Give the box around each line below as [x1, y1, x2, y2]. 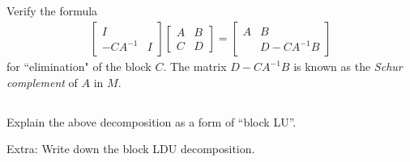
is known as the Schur [293, 58, 403, 75]
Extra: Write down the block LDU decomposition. [6, 140, 255, 157]
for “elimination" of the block [6, 58, 152, 75]
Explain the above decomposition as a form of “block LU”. [6, 113, 297, 130]
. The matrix [163, 58, 227, 75]
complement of [6, 73, 78, 90]
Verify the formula [6, 2, 98, 19]
